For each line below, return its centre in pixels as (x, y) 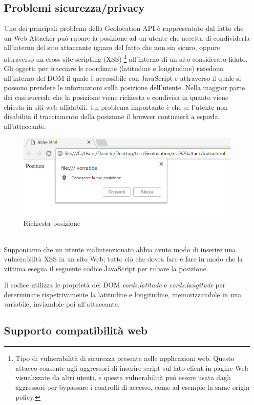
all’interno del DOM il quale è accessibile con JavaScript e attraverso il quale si (123, 78)
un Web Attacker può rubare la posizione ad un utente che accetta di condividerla (127, 37)
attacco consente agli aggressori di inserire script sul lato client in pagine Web (132, 368)
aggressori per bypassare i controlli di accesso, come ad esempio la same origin (132, 387)
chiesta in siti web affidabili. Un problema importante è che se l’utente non (116, 107)
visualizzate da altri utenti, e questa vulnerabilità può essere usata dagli (123, 377)
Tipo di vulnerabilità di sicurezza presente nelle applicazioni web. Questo (125, 358)
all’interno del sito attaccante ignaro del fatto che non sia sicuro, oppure (112, 47)
